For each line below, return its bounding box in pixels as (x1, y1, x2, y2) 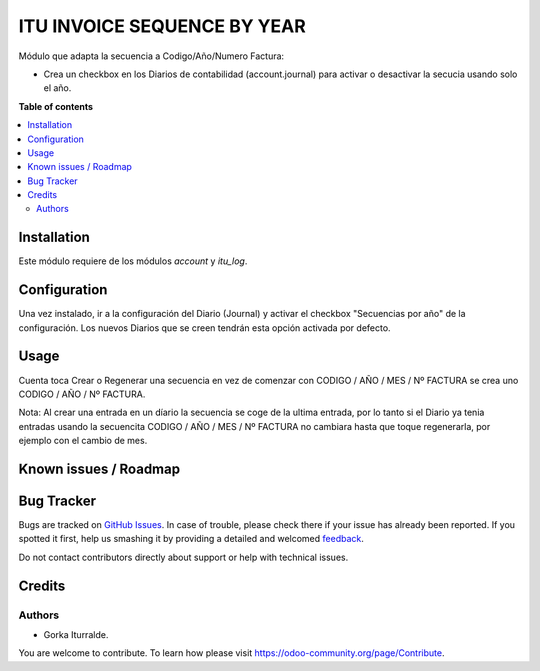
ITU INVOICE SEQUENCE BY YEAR (18, 15, 307, 37)
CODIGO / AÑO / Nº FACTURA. (18, 388, 146, 400)
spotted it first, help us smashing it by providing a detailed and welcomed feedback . (18, 533, 365, 545)
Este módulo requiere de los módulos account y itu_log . (18, 255, 248, 267)
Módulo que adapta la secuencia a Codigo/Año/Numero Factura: (18, 50, 285, 62)
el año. (43, 82, 72, 94)
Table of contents (18, 100, 94, 112)
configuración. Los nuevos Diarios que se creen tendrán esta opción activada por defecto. (18, 321, 391, 334)
